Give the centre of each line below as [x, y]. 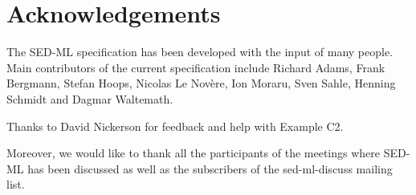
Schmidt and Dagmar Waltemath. [90, 98]
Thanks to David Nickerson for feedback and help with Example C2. [175, 126]
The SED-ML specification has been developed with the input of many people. [200, 52]
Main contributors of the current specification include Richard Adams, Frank [196, 67]
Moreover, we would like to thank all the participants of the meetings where [194, 153]
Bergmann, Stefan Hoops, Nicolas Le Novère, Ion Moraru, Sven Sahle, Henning [201, 83]
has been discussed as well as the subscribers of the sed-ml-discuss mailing [210, 168]
